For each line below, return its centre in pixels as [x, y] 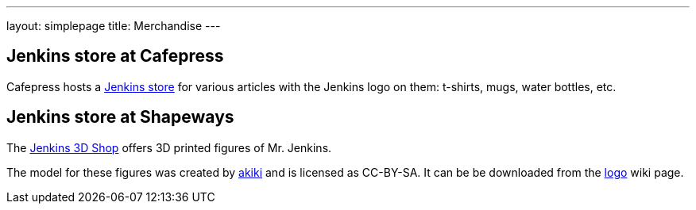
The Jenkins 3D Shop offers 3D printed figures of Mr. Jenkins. [169, 147]
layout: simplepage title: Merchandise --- [114, 26]
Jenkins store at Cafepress [115, 56]
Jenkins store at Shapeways [120, 117]
